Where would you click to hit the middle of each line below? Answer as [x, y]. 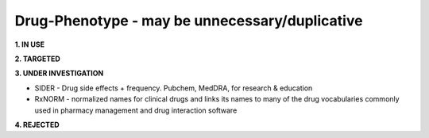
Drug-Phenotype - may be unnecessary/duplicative [189, 21]
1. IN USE [30, 44]
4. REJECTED [37, 125]
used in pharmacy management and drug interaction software [136, 110]
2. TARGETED [38, 59]
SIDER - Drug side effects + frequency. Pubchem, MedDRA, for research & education [174, 88]
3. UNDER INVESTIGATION [59, 73]
